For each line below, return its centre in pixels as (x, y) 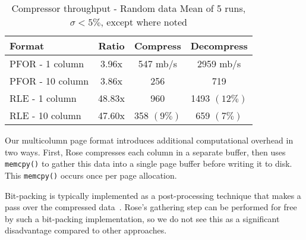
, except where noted (144, 22)
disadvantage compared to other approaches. (86, 230)
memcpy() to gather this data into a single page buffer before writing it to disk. (149, 163)
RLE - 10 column (45, 115)
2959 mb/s (219, 63)
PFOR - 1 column (47, 63)
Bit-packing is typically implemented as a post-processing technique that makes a (153, 195)
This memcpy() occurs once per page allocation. (91, 175)
